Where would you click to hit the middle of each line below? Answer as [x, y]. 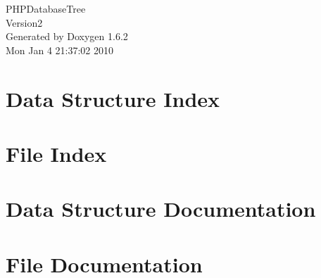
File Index [56, 153]
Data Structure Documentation [161, 209]
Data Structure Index [113, 98]
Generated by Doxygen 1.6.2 [67, 36]
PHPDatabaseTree [46, 8]
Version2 [24, 22]
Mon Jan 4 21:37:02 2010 [60, 50]
